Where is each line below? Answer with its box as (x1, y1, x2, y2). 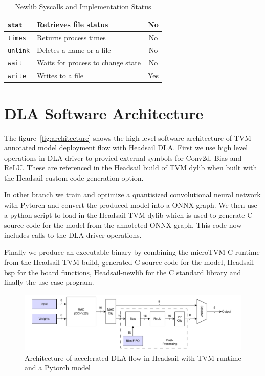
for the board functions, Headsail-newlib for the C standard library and (17, 267, 241, 277)
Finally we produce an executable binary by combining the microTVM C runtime (4, 247, 260, 257)
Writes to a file (36, 70, 84, 81)
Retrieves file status (36, 18, 108, 29)
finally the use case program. (4, 277, 94, 287)
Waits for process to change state (36, 57, 141, 68)
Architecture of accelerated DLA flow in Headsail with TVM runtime (25, 352, 241, 363)
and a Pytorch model (25, 362, 91, 373)
